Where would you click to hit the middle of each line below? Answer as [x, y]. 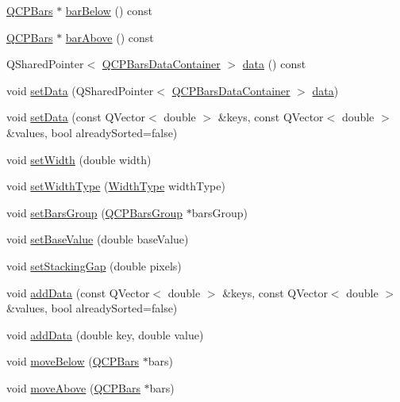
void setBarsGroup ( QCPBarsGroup [95, 212]
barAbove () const [110, 37]
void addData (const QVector [78, 292]
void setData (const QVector [76, 117]
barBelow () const [109, 10]
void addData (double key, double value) [105, 334]
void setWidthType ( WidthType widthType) [116, 186]
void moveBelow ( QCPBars [73, 361]
